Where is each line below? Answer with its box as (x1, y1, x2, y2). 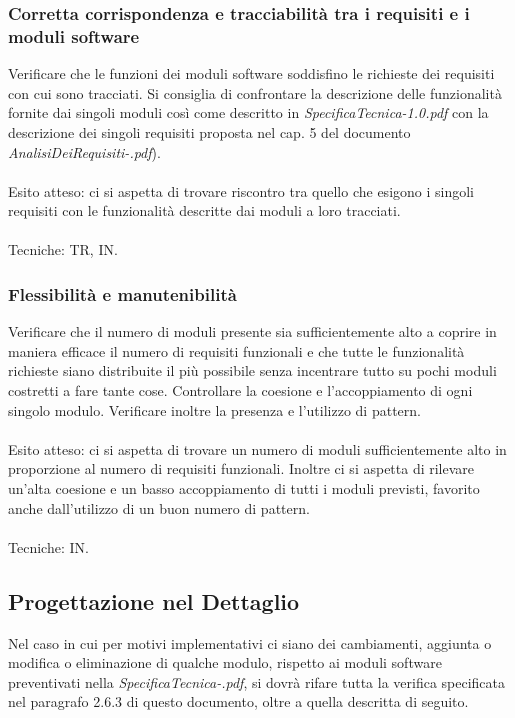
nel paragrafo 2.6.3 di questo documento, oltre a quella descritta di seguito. (8, 691, 469, 712)
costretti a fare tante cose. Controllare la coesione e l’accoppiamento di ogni (8, 380, 473, 401)
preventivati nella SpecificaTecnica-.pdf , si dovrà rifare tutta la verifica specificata (8, 671, 506, 692)
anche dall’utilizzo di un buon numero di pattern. (8, 497, 310, 518)
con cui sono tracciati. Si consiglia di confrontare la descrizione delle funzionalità (8, 82, 502, 103)
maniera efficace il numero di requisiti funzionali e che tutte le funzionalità (8, 340, 465, 361)
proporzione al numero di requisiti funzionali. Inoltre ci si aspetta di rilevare (8, 458, 475, 479)
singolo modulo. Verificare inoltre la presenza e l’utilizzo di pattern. (8, 399, 421, 420)
